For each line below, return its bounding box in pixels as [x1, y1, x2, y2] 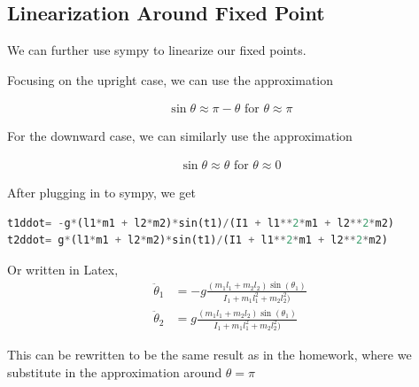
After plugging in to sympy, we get [7, 183, 196, 202]
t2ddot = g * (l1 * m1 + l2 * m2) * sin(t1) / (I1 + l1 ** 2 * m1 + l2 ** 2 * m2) [7, 234, 388, 247]
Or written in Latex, [7, 259, 119, 278]
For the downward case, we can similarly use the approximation [7, 127, 353, 145]
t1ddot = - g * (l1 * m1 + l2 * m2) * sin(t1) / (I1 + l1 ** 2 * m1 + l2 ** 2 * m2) [7, 216, 394, 229]
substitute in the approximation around [7, 362, 222, 381]
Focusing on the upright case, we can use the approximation [7, 70, 334, 89]
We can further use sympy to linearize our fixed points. [7, 41, 306, 59]
